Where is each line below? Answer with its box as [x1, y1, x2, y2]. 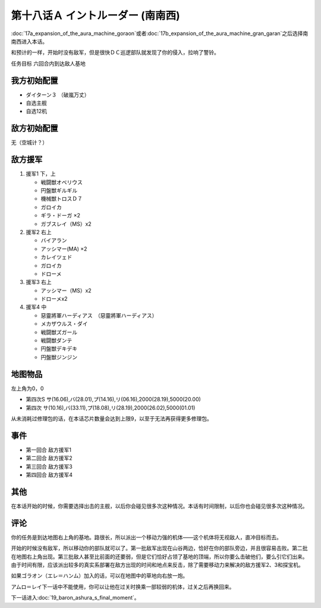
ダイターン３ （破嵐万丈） [26, 91, 90, 98]
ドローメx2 [40, 295, 68, 303]
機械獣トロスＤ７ [40, 195, 83, 202]
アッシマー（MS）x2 [40, 286, 92, 294]
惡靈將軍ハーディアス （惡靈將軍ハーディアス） [40, 311, 158, 319]
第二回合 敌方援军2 [26, 454, 73, 462]
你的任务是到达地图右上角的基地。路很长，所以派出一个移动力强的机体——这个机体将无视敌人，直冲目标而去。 [11, 534, 282, 541]
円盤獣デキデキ [40, 345, 77, 353]
